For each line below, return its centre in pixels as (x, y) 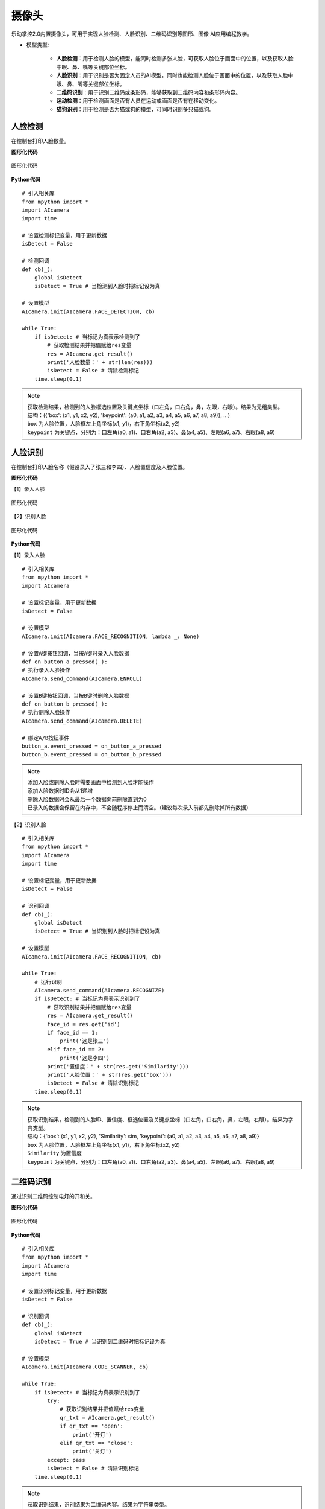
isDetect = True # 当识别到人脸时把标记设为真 (97, 931)
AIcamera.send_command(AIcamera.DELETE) (82, 721)
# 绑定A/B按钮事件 (46, 738)
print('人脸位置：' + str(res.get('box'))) (110, 1075)
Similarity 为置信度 (55, 1153)
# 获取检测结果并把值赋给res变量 (89, 345)
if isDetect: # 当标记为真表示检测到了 (87, 337)
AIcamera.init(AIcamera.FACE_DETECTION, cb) (89, 311)
